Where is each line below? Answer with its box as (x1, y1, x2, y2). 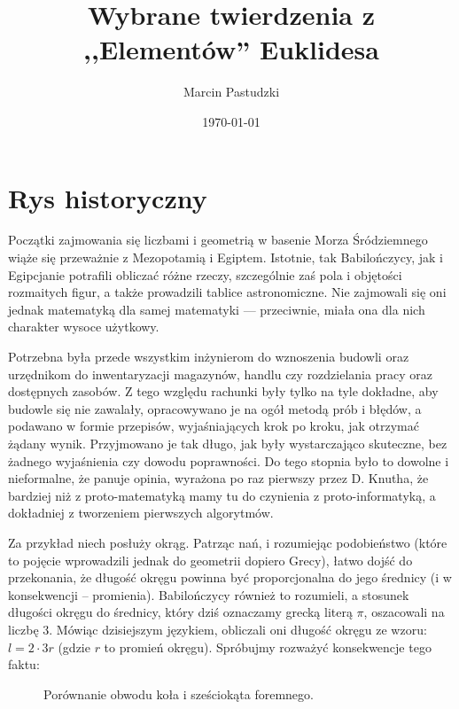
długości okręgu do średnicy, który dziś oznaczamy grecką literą (8, 603, 353, 621)
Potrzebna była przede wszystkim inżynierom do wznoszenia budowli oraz (8, 347, 409, 365)
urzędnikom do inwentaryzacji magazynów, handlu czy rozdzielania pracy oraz (8, 364, 432, 383)
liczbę (8, 619, 39, 638)
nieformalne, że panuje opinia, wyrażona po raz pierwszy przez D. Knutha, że (8, 469, 429, 487)
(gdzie (58, 637, 90, 656)
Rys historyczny (8, 179, 207, 215)
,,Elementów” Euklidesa (83, 31, 379, 67)
